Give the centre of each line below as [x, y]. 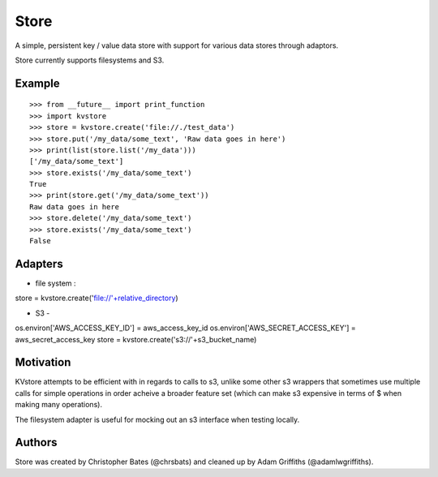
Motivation [43, 362]
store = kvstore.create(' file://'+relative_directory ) [97, 298]
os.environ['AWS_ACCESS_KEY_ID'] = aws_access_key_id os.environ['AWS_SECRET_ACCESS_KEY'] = [185, 328]
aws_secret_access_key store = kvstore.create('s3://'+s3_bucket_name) [136, 339]
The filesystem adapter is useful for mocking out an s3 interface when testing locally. [157, 419]
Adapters [39, 264]
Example [37, 83]
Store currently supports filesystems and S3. [90, 60]
